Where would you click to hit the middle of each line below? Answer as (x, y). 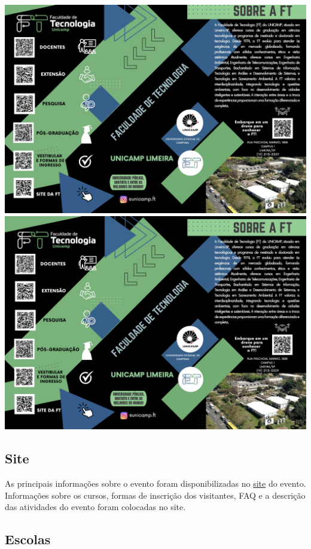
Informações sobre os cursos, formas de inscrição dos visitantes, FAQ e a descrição (155, 495)
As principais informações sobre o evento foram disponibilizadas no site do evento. (155, 483)
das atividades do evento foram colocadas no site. (95, 507)
